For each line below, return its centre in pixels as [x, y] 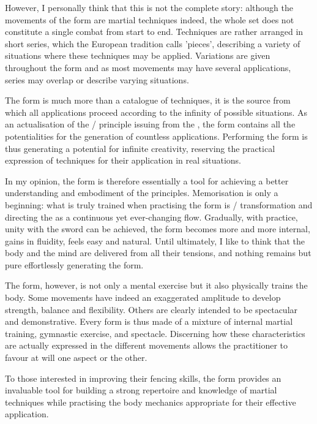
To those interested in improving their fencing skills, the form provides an [143, 378]
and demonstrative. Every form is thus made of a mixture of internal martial [149, 321]
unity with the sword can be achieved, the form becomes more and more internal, [158, 229]
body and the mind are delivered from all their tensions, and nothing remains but [158, 253]
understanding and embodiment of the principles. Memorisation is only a [142, 193]
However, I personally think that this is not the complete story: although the [149, 7]
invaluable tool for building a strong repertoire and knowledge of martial [141, 390]
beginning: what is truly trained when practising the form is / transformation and [159, 204]
